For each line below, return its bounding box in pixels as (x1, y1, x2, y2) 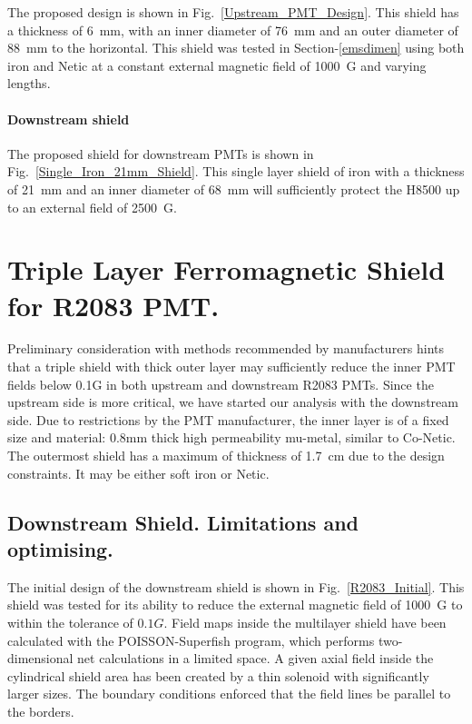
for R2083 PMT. (7, 286, 220, 323)
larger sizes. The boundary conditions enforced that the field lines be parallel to (7, 684, 451, 703)
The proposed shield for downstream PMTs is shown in (7, 144, 314, 163)
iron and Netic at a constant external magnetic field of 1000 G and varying (7, 55, 427, 74)
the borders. (7, 701, 74, 720)
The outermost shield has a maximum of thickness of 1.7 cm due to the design (7, 446, 445, 465)
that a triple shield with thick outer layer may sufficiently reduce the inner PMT (7, 357, 456, 376)
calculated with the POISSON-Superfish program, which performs (7, 630, 375, 650)
